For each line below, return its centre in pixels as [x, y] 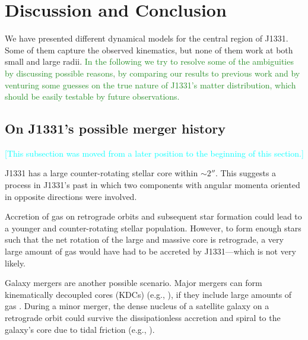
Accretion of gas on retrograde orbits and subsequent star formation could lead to [153, 216]
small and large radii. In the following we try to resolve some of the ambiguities [149, 61]
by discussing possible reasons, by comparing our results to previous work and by [153, 73]
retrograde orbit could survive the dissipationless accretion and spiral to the [143, 318]
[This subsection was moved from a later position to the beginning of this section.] [154, 153]
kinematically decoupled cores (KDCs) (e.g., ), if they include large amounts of [148, 294]
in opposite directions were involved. [71, 196]
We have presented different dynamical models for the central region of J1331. [147, 38]
